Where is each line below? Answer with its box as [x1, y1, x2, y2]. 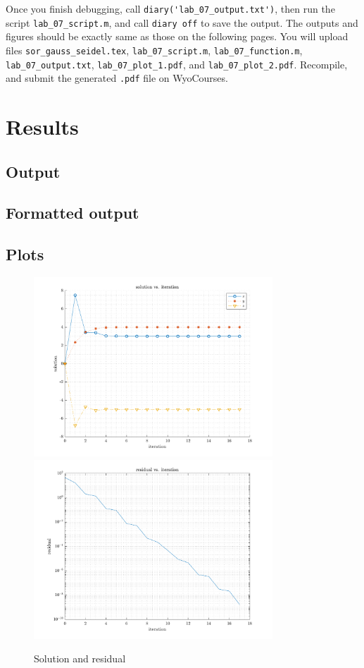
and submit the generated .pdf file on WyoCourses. [6, 71, 228, 85]
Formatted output [6, 202, 139, 224]
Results [6, 112, 79, 141]
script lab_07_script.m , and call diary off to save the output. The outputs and [6, 15, 358, 30]
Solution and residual [34, 651, 126, 666]
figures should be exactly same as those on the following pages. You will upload [6, 29, 349, 44]
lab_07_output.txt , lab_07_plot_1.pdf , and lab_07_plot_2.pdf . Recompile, [6, 56, 348, 71]
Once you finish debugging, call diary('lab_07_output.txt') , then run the [6, 1, 335, 16]
